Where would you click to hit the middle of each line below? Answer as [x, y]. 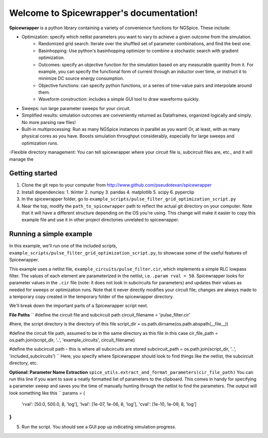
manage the [21, 159]
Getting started [33, 173]
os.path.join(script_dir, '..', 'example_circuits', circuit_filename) [72, 340]
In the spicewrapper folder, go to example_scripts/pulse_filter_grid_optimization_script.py [129, 199]
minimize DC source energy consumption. [81, 78]
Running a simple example [51, 234]
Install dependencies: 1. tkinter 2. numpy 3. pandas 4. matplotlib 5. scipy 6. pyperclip [108, 192]
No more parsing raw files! [49, 122]
